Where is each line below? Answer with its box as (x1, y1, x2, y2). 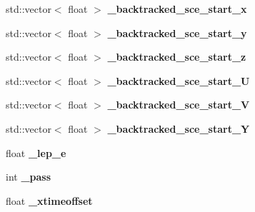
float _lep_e (6, 145, 66, 160)
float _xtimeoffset (6, 193, 93, 208)
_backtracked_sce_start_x (107, 1, 247, 16)
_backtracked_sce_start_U (107, 73, 250, 88)
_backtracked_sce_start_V (107, 97, 250, 112)
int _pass (6, 169, 51, 184)
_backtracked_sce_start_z (107, 49, 246, 64)
